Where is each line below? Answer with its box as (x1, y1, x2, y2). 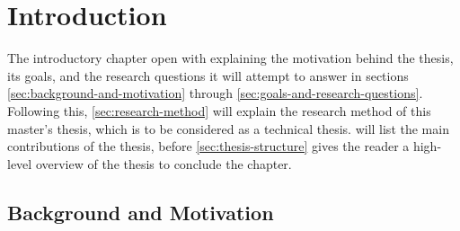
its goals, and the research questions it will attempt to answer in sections (7, 66, 409, 84)
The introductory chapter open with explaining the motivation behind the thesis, (7, 49, 454, 67)
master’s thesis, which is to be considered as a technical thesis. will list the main (7, 119, 449, 138)
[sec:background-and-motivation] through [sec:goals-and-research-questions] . (7, 84, 423, 102)
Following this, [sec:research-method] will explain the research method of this (7, 101, 431, 120)
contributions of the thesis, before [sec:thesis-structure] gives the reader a (7, 137, 410, 155)
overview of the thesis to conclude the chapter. (35, 154, 292, 173)
